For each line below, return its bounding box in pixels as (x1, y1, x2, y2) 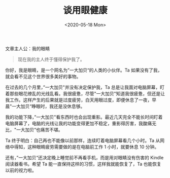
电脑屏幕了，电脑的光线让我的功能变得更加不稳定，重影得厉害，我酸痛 (5, 120, 152, 126)
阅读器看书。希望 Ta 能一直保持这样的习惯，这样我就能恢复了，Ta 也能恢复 (5, 161, 161, 167)
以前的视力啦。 (5, 167, 37, 173)
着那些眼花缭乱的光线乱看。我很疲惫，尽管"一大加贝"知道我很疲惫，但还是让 (5, 90, 165, 96)
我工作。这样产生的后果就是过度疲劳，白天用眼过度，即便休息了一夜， (5, 97, 152, 103)
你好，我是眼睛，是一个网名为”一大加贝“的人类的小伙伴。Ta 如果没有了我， (5, 67, 162, 73)
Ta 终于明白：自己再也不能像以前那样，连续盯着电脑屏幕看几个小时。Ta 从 (5, 137, 160, 144)
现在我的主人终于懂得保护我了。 (17, 56, 85, 62)
